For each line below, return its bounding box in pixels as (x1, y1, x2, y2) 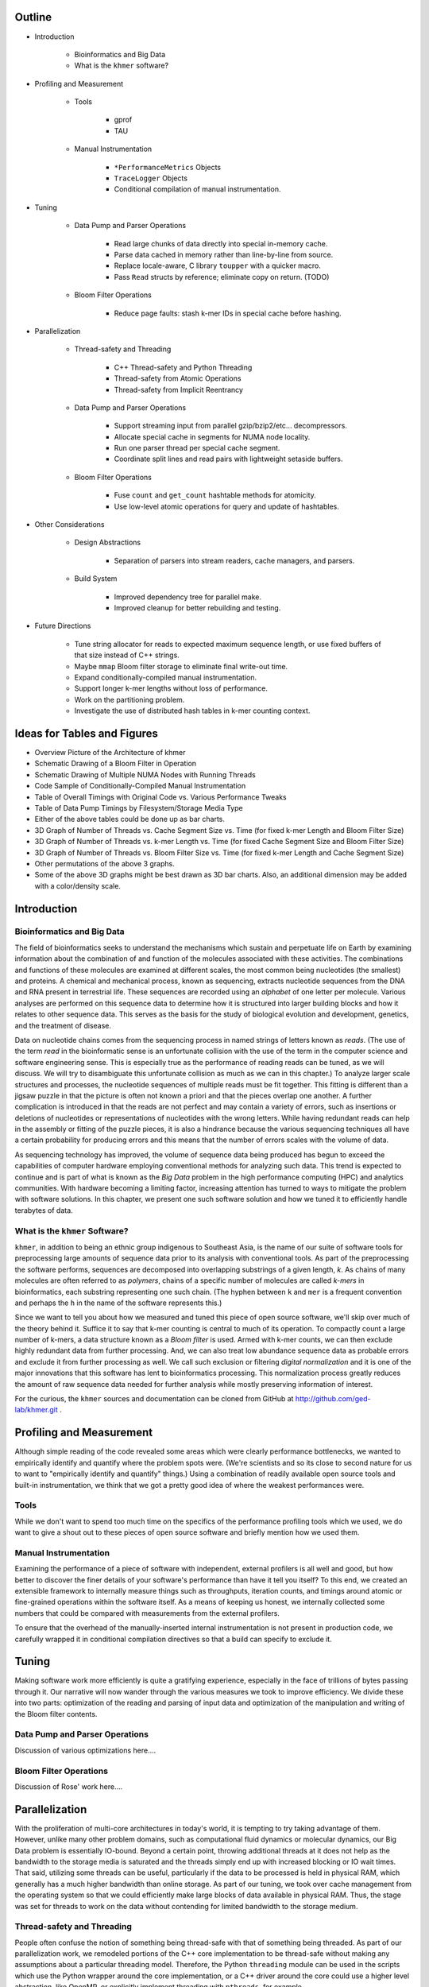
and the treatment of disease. (14, 1021, 111, 1030)
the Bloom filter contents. (14, 1709, 98, 1718)
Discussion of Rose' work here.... (14, 1781, 123, 1791)
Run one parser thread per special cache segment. (114, 443, 280, 453)
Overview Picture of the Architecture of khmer (34, 748, 186, 757)
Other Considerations (34, 520, 105, 529)
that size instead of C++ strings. (74, 650, 180, 660)
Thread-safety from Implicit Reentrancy (114, 385, 244, 394)
